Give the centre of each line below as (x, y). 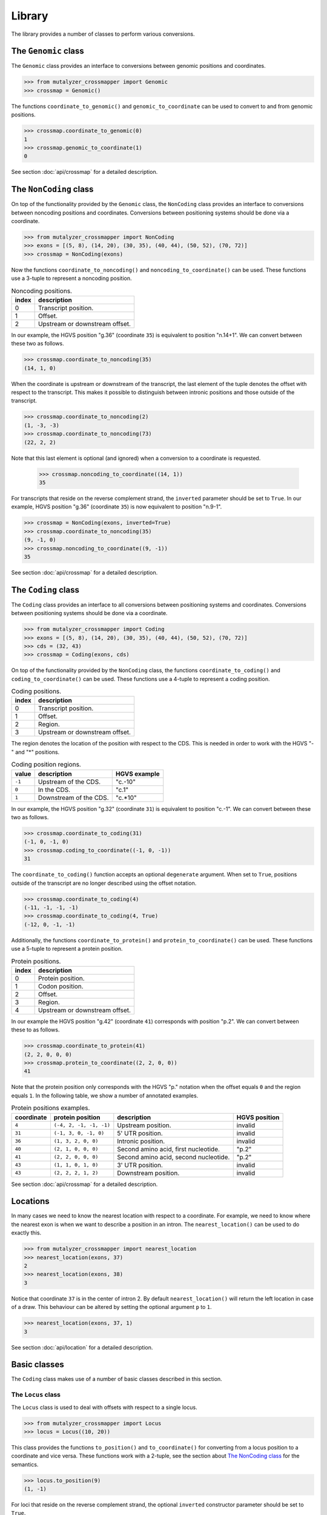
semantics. (25, 1464)
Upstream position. (144, 1125)
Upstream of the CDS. (69, 782)
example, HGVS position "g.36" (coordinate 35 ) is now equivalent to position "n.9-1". (117, 507)
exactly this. (26, 1233)
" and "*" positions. (35, 752)
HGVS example (137, 774)
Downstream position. (148, 1173)
